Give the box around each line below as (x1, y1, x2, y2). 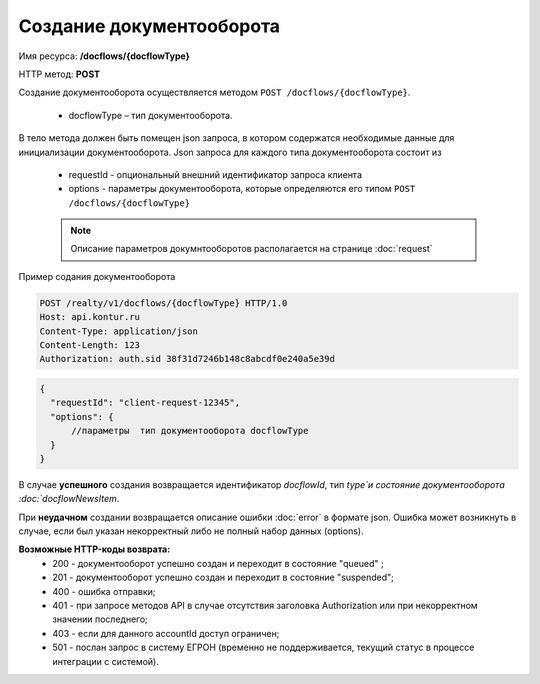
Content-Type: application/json (39, 325, 199, 337)
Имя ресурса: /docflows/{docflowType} (18, 50, 190, 62)
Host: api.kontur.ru (39, 311, 140, 323)
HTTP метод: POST (18, 68, 100, 80)
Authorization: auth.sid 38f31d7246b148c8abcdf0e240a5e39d (39, 353, 335, 365)
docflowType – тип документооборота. (68, 109, 233, 121)
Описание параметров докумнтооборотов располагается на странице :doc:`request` (70, 243, 434, 255)
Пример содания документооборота (18, 270, 176, 282)
